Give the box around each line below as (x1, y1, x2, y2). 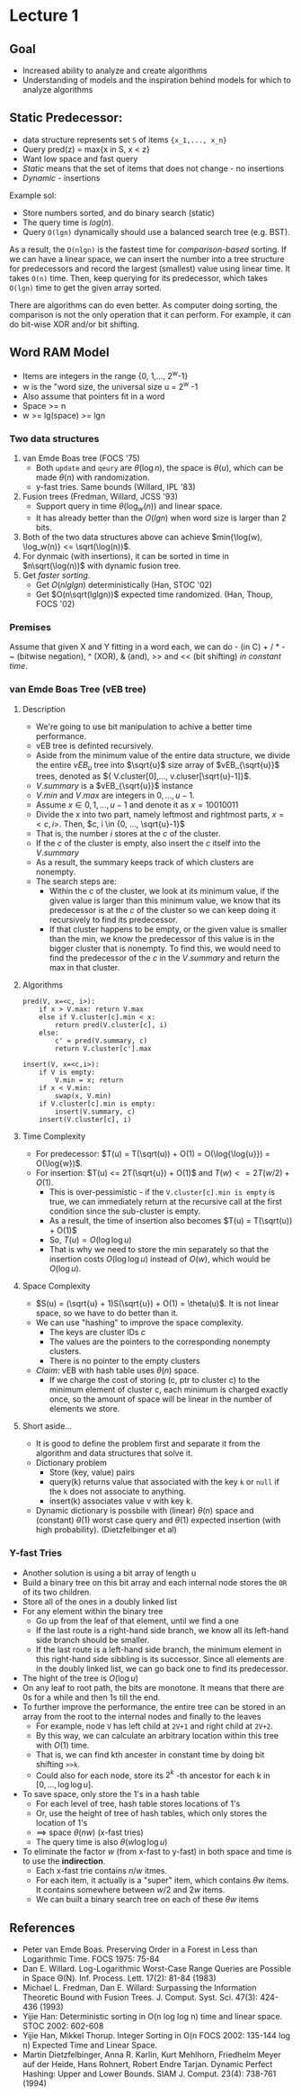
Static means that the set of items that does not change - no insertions (22, 163, 285, 174)
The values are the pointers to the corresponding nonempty (49, 1336, 271, 1347)
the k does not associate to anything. (49, 1486, 186, 1497)
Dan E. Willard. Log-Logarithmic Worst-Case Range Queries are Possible (22, 1964, 292, 1974)
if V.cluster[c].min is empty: (39, 1099, 156, 1108)
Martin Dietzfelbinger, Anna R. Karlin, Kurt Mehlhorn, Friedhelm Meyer (22, 2049, 281, 2060)
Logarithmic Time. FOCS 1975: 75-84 (22, 1954, 160, 1965)
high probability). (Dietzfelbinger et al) (35, 1524, 177, 1535)
